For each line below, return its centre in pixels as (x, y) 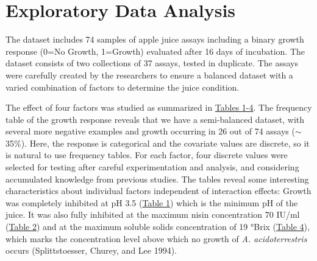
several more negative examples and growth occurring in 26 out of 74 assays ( (150, 131)
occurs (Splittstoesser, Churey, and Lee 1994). (91, 250)
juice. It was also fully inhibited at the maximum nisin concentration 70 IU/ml (153, 214)
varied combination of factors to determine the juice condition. (123, 87)
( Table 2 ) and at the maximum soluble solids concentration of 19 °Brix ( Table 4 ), (158, 227)
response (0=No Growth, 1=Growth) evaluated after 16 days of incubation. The (155, 51)
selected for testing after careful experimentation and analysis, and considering (152, 167)
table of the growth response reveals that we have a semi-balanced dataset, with (155, 119)
